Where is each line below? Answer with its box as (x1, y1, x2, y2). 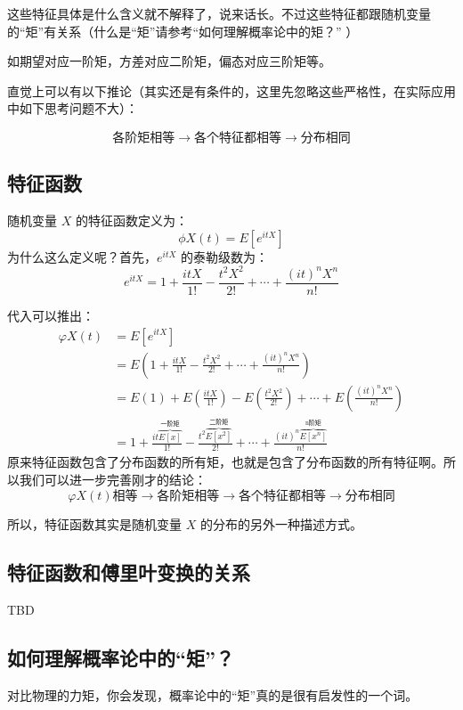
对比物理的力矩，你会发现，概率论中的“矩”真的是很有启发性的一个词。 (7, 685, 418, 704)
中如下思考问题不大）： (7, 99, 138, 118)
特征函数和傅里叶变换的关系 (7, 559, 250, 586)
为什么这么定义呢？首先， (7, 247, 157, 265)
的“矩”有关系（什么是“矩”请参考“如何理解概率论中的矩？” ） (7, 21, 359, 40)
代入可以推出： (7, 306, 94, 324)
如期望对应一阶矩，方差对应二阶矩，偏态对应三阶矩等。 (7, 52, 331, 70)
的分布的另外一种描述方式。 (199, 515, 362, 534)
